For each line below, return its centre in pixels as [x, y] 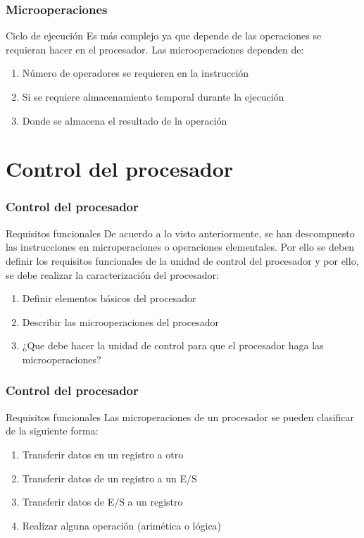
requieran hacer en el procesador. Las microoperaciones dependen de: [155, 49]
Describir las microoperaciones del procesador [120, 321]
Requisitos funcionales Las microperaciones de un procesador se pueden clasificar [180, 417]
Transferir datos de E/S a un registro [102, 502]
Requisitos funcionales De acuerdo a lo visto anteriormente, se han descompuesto [180, 233]
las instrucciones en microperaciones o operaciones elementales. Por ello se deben [180, 247]
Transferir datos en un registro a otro [103, 454]
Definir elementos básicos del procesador [109, 298]
